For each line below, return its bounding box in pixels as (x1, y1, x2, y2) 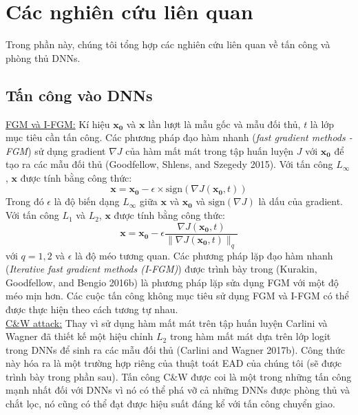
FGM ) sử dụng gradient (6, 143, 106, 158)
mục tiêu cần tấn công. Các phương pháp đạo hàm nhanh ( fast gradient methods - (6, 130, 352, 145)
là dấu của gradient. (258, 194, 344, 209)
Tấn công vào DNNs (6, 84, 153, 105)
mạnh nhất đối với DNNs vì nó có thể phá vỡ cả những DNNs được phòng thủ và (6, 383, 350, 397)
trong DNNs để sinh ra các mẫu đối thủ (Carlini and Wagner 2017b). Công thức (6, 342, 345, 357)
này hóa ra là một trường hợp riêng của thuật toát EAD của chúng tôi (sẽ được (6, 356, 342, 370)
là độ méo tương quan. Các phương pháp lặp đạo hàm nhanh (74, 248, 333, 262)
